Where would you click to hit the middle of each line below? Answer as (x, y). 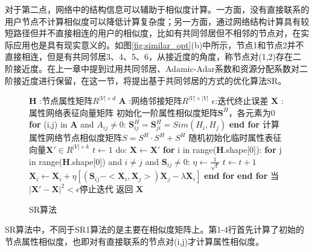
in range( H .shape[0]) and (75, 161)
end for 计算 (254, 124)
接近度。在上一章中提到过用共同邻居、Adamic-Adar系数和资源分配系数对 (156, 68)
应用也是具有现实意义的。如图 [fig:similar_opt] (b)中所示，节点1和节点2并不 (159, 44)
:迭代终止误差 (242, 101)
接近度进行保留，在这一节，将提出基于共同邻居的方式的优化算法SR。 (150, 80)
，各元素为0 (252, 112)
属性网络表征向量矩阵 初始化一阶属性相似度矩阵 (123, 112)
